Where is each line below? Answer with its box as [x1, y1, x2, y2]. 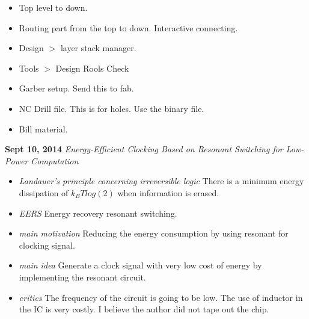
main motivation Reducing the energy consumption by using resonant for [19, 227, 289, 240]
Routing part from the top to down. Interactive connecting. [19, 21, 238, 34]
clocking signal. [19, 238, 75, 251]
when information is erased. [117, 186, 219, 199]
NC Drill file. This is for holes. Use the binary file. [19, 102, 204, 114]
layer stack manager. [60, 42, 136, 54]
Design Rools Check [55, 61, 129, 74]
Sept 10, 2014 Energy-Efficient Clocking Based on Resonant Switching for [5, 143, 283, 155]
